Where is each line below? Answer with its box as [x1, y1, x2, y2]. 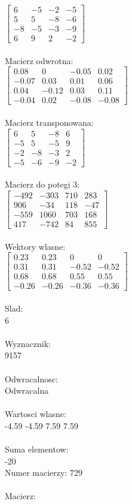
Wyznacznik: [5, 337, 51, 349]
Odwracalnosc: [5, 372, 58, 385]
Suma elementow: [5, 443, 69, 455]
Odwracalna [5, 384, 49, 397]
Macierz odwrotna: [5, 54, 73, 67]
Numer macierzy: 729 [5, 466, 82, 479]
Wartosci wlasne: [5, 408, 66, 420]
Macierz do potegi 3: [5, 178, 80, 191]
